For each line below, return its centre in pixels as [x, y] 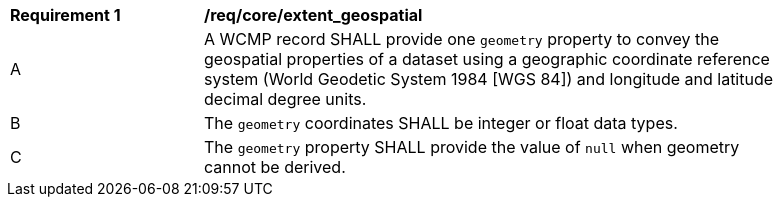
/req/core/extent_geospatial [313, 15]
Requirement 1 [65, 15]
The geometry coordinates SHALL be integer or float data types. [441, 123]
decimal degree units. [285, 99]
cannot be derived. [275, 167]
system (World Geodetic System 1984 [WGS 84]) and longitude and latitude [489, 79]
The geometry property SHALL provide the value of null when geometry [472, 147]
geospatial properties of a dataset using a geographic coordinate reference [487, 59]
